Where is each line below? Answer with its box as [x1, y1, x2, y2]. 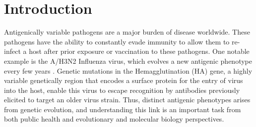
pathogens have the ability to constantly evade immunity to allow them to [4, 36, 230, 46]
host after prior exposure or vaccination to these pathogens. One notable [29, 46, 250, 56]
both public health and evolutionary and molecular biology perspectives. [4, 114, 224, 124]
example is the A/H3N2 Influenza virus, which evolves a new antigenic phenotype [4, 55, 252, 66]
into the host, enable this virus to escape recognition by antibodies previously [4, 85, 240, 95]
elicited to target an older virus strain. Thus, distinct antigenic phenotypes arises [4, 94, 251, 105]
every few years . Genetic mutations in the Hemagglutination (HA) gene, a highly [4, 65, 253, 76]
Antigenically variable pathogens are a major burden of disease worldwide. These [4, 27, 250, 37]
